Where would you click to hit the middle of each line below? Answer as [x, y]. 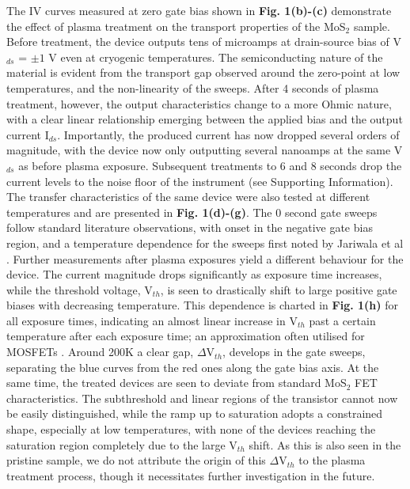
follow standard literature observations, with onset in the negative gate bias [190, 227]
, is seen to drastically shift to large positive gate [279, 289]
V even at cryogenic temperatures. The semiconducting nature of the [216, 57]
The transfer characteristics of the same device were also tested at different [188, 197]
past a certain [342, 320]
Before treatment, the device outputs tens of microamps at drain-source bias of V [204, 42]
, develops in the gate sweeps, [294, 352]
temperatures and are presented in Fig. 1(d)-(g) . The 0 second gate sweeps [192, 212]
